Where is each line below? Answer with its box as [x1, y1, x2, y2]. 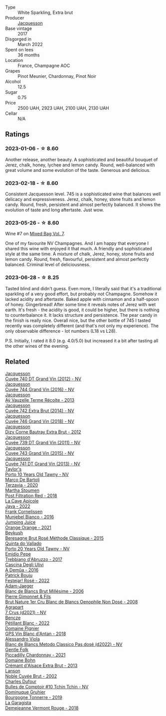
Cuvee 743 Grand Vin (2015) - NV [5, 450, 74, 456]
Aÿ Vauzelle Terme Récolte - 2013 [5, 397, 75, 403]
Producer [5, 15, 24, 20]
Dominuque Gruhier [5, 689, 46, 695]
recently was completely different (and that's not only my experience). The [5, 322, 159, 329]
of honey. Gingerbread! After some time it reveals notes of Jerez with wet [5, 301, 156, 307]
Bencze [5, 615, 21, 621]
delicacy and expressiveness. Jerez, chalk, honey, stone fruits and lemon [5, 196, 156, 202]
